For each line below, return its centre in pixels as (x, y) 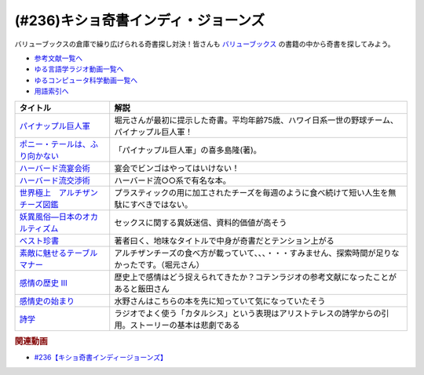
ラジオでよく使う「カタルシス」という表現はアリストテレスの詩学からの (248, 313)
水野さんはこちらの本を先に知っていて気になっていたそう (220, 300)
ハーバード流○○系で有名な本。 (173, 180)
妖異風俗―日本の (51, 217)
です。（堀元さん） (171, 264)
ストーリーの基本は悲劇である (185, 325)
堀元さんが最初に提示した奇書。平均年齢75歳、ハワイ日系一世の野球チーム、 (256, 120)
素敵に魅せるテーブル (58, 253)
